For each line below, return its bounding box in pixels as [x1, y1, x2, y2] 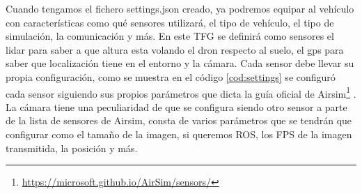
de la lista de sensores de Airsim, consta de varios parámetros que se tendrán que [6, 113, 352, 128]
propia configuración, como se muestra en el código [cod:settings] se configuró [6, 69, 336, 84]
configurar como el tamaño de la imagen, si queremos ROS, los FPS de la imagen [6, 127, 352, 141]
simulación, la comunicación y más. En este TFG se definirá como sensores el [6, 29, 334, 43]
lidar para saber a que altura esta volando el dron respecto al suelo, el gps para [6, 42, 344, 57]
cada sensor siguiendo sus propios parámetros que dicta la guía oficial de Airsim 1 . [6, 84, 356, 100]
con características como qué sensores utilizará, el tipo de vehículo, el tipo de [6, 15, 334, 29]
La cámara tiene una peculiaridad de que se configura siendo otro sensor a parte [6, 99, 347, 114]
